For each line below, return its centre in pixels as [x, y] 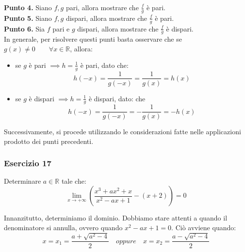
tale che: [74, 181]
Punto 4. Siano [28, 7]
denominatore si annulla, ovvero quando [63, 228]
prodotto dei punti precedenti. [49, 141]
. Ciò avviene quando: [204, 228]
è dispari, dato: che [117, 98]
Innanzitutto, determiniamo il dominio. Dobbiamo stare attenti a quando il [116, 218]
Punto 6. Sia [24, 28]
